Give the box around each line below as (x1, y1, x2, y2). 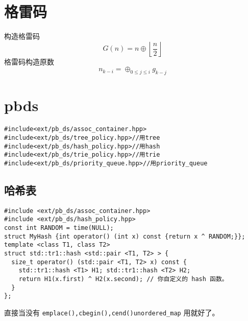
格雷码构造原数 (4, 56, 54, 67)
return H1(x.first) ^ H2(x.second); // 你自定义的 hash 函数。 (18, 275, 228, 283)
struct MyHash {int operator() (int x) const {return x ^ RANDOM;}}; (4, 232, 245, 240)
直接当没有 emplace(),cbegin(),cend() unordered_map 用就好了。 (4, 307, 219, 317)
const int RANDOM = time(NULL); (4, 224, 114, 232)
